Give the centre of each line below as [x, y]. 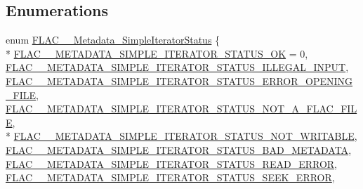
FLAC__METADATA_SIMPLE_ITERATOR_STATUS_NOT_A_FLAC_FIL [181, 109]
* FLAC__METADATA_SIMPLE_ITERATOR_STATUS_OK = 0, [157, 53]
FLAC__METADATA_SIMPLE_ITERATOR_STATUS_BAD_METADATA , [179, 149]
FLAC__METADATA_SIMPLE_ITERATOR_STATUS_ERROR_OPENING [179, 80]
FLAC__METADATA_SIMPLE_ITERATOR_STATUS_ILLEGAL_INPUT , [177, 67]
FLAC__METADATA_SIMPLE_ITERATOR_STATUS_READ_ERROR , [171, 163]
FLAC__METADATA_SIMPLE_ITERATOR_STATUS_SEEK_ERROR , [170, 177]
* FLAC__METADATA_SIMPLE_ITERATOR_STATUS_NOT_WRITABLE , [181, 136]
